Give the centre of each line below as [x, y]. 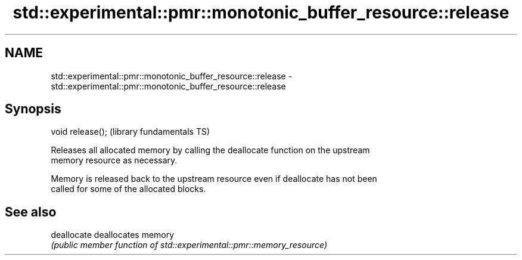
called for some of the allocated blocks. [128, 189]
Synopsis [33, 109]
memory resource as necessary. [114, 160]
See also [31, 212]
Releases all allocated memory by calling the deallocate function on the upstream [210, 150]
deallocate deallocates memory [113, 235]
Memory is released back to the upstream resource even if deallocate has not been [214, 179]
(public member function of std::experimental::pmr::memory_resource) [189, 245]
